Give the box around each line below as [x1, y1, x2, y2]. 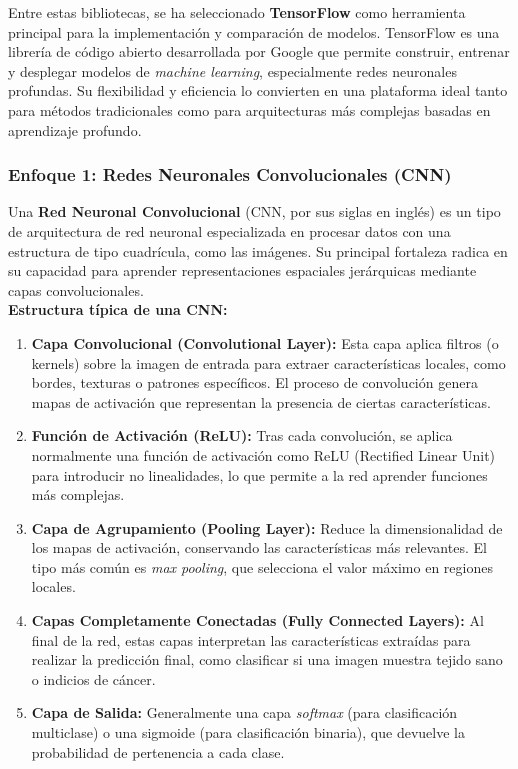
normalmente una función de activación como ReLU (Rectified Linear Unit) [31, 444, 496, 465]
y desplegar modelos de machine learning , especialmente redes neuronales [8, 60, 457, 81]
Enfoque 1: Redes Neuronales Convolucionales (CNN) [8, 162, 452, 187]
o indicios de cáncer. [31, 668, 156, 689]
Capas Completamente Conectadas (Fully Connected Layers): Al [31, 610, 484, 631]
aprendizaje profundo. [8, 119, 142, 140]
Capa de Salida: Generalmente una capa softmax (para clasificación [31, 702, 458, 723]
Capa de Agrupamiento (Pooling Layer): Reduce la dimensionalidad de [31, 517, 503, 538]
